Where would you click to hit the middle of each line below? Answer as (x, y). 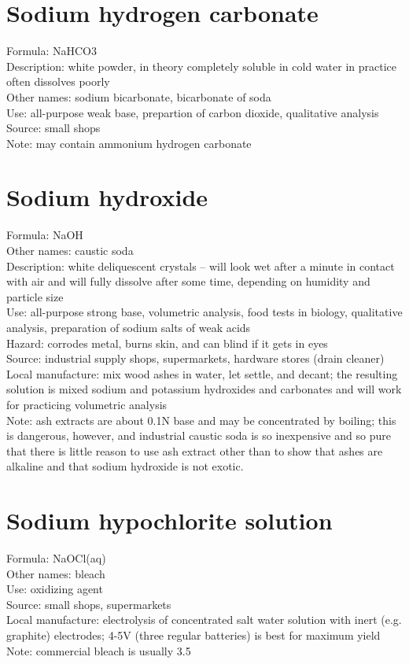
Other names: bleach (56, 573)
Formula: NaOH (45, 235)
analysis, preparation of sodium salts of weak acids (129, 327)
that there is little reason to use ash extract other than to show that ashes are (195, 450)
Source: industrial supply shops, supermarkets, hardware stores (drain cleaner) (195, 358)
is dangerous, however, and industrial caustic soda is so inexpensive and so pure (199, 435)
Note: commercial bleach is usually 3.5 (99, 650)
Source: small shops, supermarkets (89, 604)
